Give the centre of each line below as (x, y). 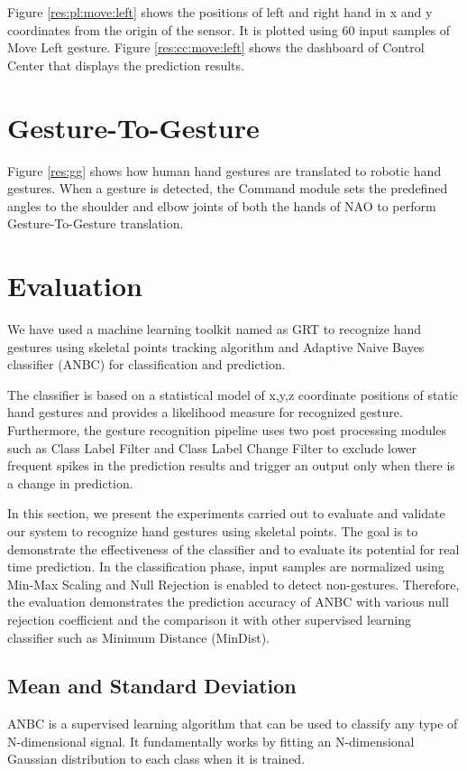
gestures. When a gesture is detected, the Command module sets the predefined (228, 188)
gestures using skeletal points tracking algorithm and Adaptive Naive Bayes (216, 346)
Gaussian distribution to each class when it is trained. (156, 759)
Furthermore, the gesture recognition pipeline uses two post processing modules (227, 429)
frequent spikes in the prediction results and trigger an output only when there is (231, 465)
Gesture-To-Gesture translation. (96, 223)
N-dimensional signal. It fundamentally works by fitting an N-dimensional (211, 741)
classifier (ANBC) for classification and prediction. (147, 364)
